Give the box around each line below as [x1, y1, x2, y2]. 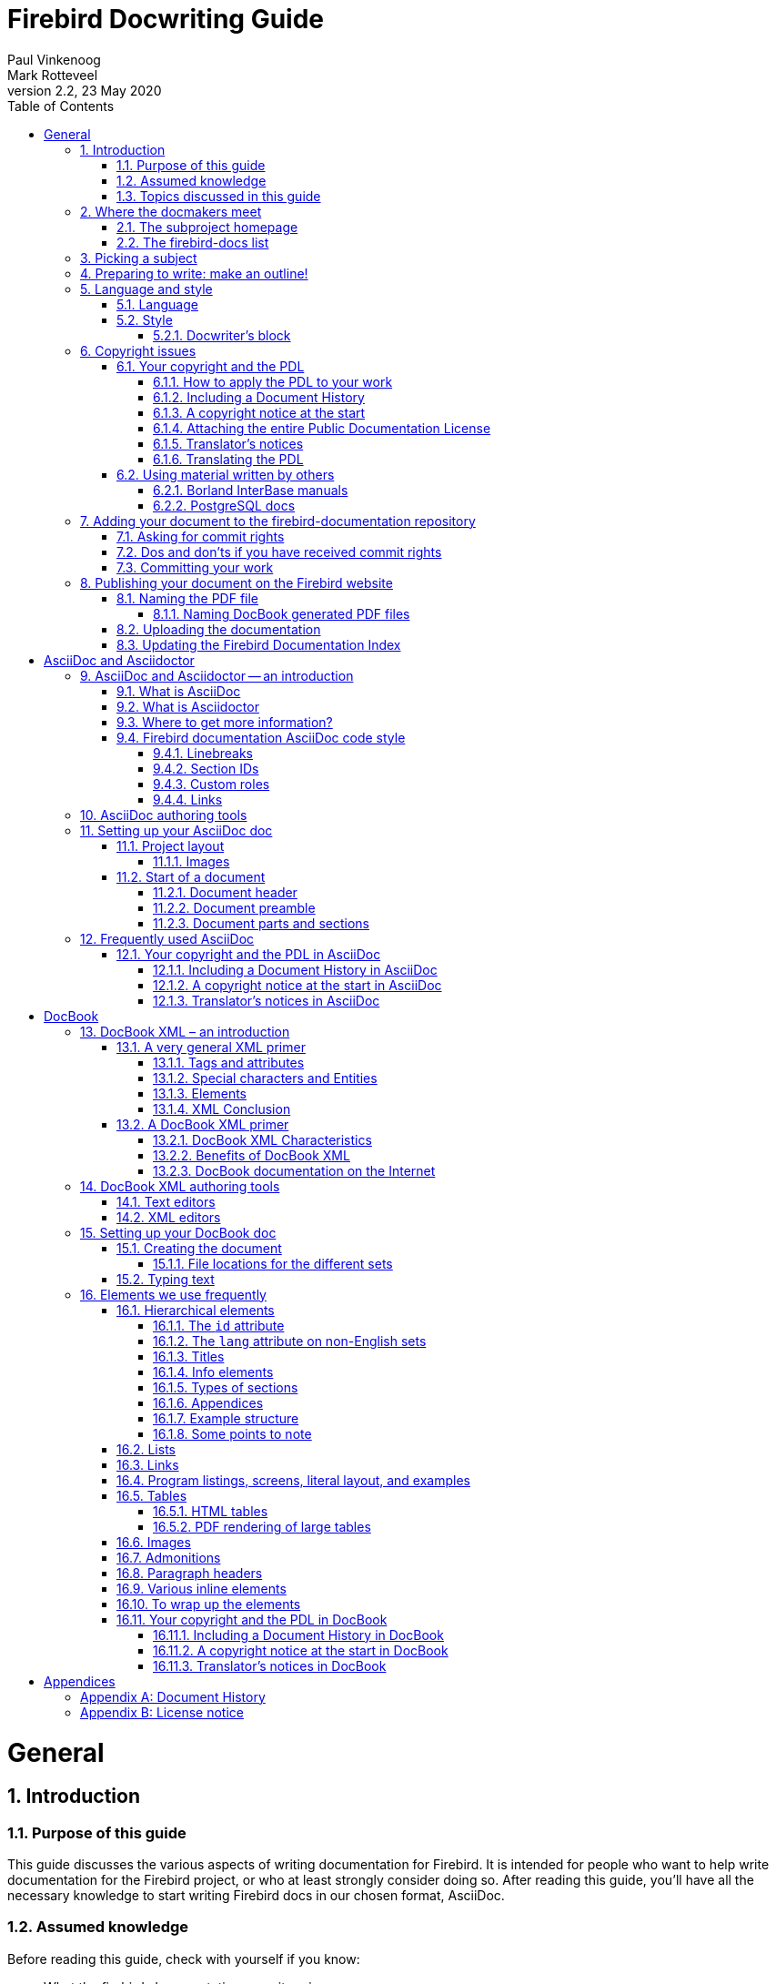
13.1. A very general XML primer [116, 1038, 306, 1055]
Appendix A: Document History [80, 1688, 266, 1705]
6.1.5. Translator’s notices [153, 435, 304, 451]
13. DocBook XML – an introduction [80, 1023, 290, 1039]
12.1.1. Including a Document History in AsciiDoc [153, 961, 438, 977]
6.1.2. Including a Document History [153, 389, 365, 405]
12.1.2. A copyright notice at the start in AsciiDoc [153, 977, 442, 993]
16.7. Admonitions [116, 1549, 221, 1565]
